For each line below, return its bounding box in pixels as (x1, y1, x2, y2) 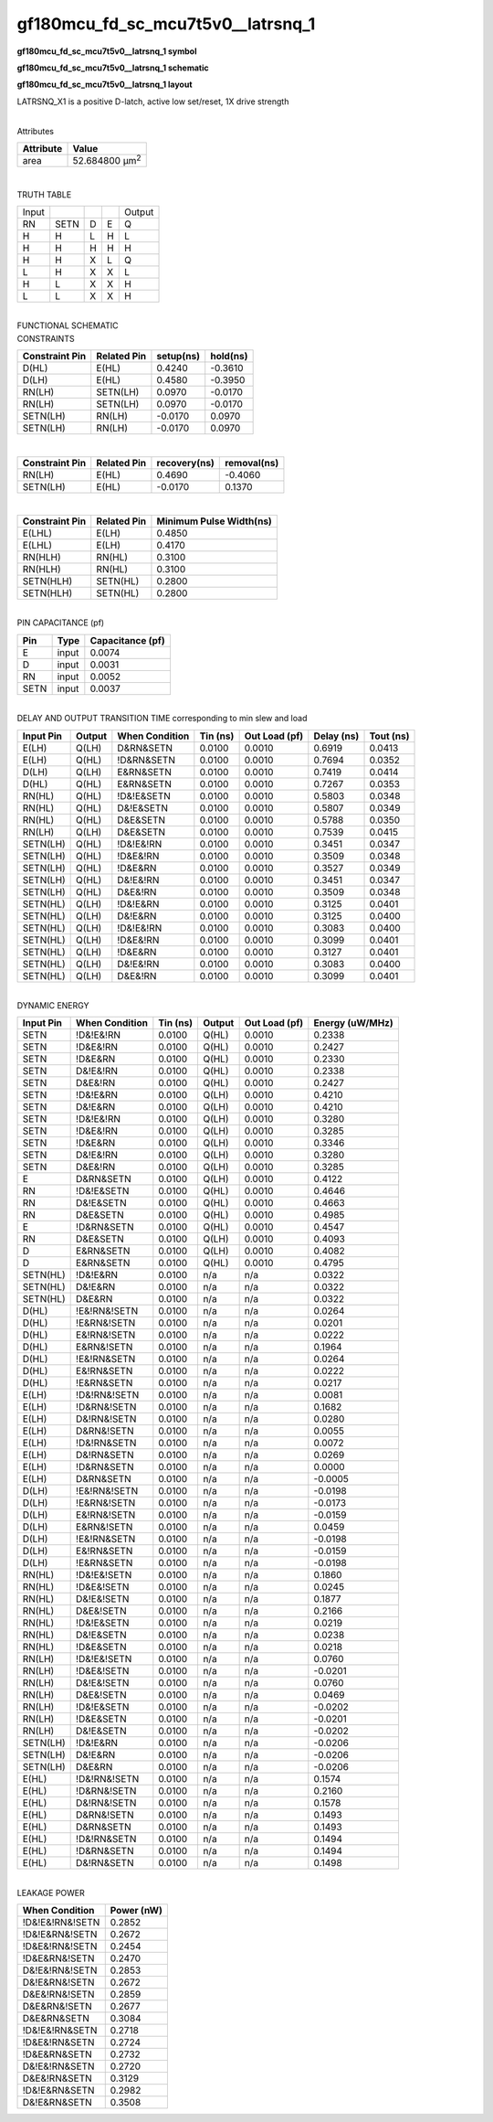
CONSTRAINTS (16, 333, 75, 344)
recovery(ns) (156, 456, 215, 469)
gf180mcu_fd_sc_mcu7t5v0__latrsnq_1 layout (16, 79, 193, 91)
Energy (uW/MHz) (313, 1017, 394, 1029)
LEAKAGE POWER (16, 1887, 86, 1898)
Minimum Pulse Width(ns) (156, 515, 273, 528)
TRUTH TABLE (16, 188, 72, 200)
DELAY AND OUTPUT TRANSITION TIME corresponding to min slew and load (16, 713, 308, 724)
